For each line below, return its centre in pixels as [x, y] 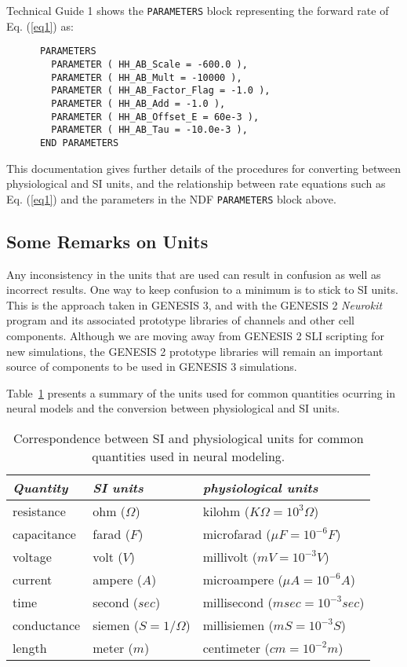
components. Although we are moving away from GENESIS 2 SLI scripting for [196, 335]
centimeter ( [236, 647]
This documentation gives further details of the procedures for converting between [203, 168]
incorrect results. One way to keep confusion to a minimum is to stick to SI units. [202, 290]
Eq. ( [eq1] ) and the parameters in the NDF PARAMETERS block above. [171, 198]
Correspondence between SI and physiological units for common [188, 438]
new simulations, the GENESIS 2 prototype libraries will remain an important [195, 351]
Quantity [40, 487]
